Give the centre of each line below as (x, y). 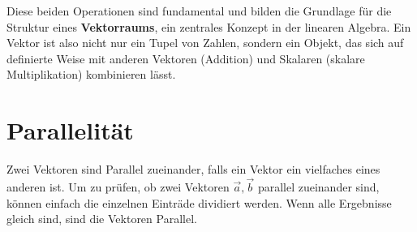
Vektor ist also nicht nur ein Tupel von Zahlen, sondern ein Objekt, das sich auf (205, 43)
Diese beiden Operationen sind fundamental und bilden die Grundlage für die (199, 11)
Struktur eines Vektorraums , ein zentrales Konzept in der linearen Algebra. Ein (209, 26)
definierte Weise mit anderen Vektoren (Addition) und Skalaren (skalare (186, 58)
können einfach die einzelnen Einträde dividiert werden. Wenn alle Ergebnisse (199, 202)
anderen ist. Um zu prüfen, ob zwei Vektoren (118, 186)
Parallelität (70, 130)
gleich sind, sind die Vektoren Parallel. (102, 219)
